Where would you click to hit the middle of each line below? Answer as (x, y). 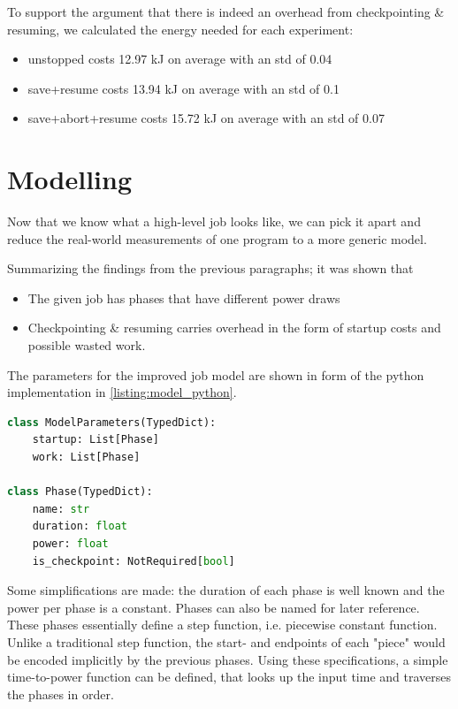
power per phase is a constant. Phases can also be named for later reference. (214, 607)
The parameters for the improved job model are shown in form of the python (216, 374)
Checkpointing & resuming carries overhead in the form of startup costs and (234, 328)
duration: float (80, 526)
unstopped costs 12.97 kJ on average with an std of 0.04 (180, 59)
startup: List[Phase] (95, 440)
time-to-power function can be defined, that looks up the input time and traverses (229, 677)
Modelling (70, 179)
